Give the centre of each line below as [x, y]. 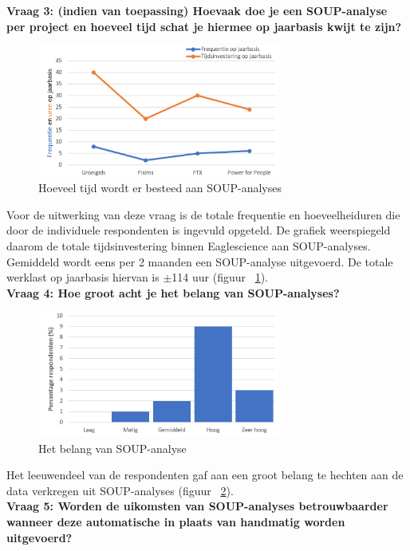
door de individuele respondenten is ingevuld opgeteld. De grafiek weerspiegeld [199, 230]
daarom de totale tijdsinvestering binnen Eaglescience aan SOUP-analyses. [189, 245]
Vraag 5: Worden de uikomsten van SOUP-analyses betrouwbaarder [197, 506]
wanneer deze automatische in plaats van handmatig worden [176, 521]
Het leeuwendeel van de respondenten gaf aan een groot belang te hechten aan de [205, 475]
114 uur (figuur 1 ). [220, 277]
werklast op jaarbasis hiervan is [83, 277]
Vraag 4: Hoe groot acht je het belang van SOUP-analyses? [173, 292]
